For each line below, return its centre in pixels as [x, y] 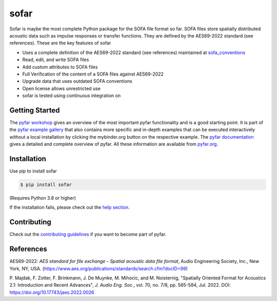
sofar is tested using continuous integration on [71, 96]
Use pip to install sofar [33, 171]
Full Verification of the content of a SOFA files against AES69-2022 [93, 74]
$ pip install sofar [46, 185]
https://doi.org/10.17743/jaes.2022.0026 [52, 292]
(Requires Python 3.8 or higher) [43, 198]
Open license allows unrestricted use [62, 88]
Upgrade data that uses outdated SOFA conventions [77, 81]
